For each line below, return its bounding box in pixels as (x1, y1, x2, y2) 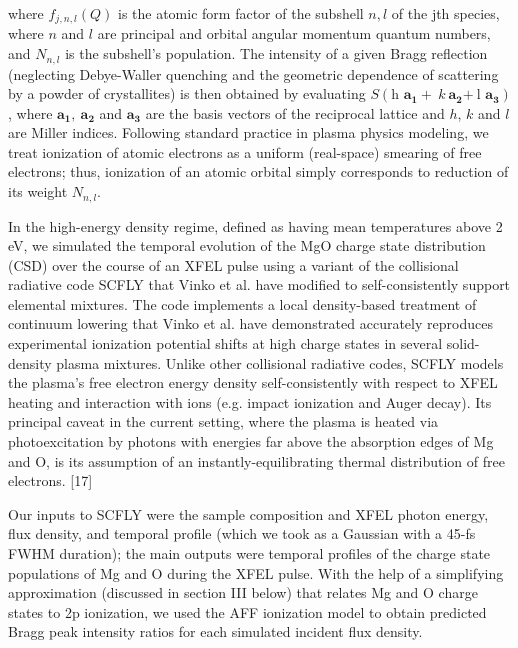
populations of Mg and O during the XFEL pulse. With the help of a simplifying (8, 562, 504, 583)
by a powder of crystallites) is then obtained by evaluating (8, 83, 366, 104)
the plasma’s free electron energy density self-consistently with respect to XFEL (8, 372, 498, 393)
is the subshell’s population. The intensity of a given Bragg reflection (65, 43, 488, 64)
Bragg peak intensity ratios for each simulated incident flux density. (8, 621, 423, 642)
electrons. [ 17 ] (8, 470, 93, 491)
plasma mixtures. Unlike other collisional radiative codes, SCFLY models (56, 352, 504, 373)
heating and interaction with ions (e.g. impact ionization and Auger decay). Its (8, 391, 492, 412)
